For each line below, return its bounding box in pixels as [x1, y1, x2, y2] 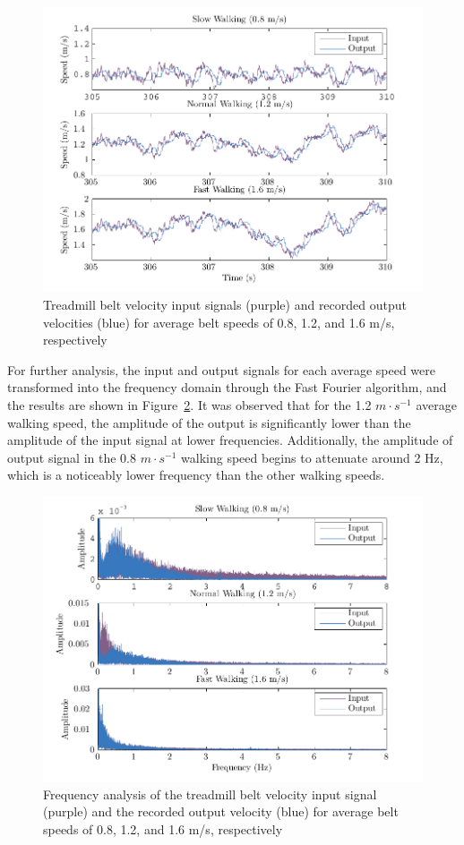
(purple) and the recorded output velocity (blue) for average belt [43, 802, 399, 821]
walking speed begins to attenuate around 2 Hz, [181, 448, 443, 466]
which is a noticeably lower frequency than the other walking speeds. [7, 465, 385, 484]
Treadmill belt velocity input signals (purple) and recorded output [43, 294, 407, 313]
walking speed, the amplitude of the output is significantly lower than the [7, 413, 411, 431]
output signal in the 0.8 [7, 448, 136, 466]
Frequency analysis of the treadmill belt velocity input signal [43, 784, 377, 803]
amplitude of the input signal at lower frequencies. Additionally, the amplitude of [7, 431, 453, 449]
